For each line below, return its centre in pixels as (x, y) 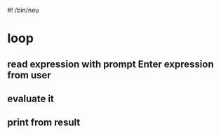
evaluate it (31, 98)
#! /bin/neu (23, 10)
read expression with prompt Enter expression (110, 64)
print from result (44, 123)
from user (29, 75)
